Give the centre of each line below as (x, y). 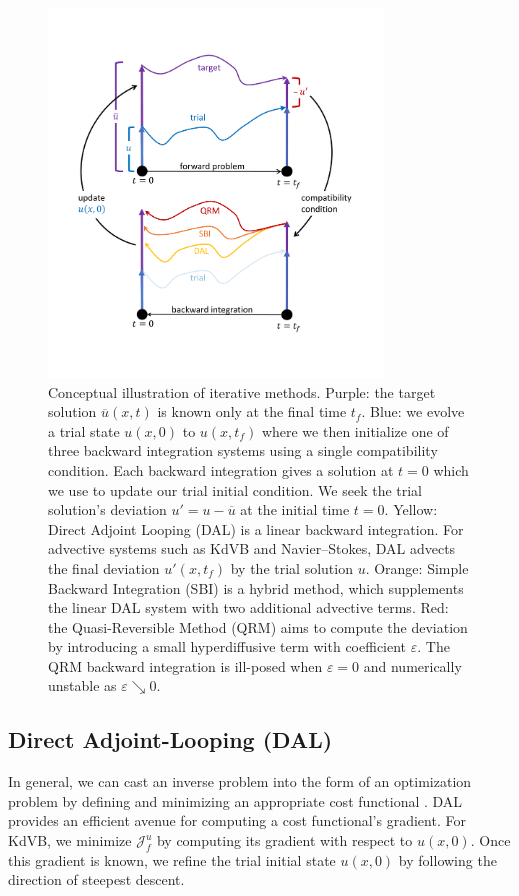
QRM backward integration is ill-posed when (185, 665)
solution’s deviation (107, 509)
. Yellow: (411, 509)
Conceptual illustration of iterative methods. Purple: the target (242, 391)
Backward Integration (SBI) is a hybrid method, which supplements (256, 587)
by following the (447, 859)
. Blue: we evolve (413, 411)
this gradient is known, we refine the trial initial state (172, 859)
